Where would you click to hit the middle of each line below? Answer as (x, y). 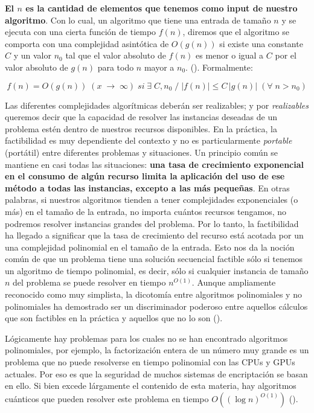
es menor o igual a (230, 55)
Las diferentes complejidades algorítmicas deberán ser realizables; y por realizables (157, 105)
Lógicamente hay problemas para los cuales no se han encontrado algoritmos (146, 338)
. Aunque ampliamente (234, 282)
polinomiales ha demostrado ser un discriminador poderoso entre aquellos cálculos (156, 306)
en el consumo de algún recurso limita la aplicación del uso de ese (145, 176)
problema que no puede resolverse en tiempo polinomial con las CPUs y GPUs (150, 362)
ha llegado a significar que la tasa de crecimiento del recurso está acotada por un (154, 235)
